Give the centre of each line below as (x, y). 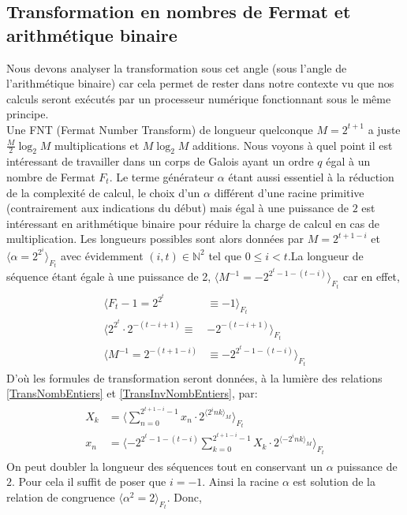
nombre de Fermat (51, 176)
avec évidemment (102, 255)
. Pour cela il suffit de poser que (89, 481)
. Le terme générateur (162, 176)
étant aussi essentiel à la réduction (311, 176)
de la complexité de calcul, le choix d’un (103, 192)
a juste (384, 129)
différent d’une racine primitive (289, 192)
